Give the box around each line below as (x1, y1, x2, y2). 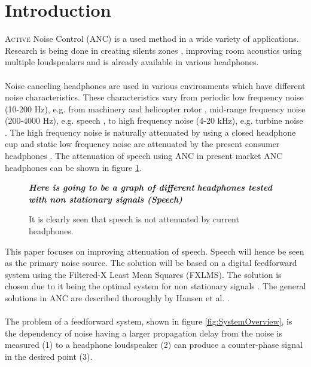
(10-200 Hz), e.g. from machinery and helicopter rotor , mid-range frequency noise (5, 102, 306, 115)
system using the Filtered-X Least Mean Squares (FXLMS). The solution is (5, 268, 282, 280)
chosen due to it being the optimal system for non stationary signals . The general (5, 280, 306, 292)
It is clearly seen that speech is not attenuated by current (29, 213, 239, 225)
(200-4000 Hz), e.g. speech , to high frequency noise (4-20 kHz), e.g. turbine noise (5, 114, 303, 127)
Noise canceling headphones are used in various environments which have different (5, 79, 306, 91)
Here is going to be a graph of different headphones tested (29, 181, 272, 194)
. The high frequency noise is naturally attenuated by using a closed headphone (5, 126, 296, 138)
